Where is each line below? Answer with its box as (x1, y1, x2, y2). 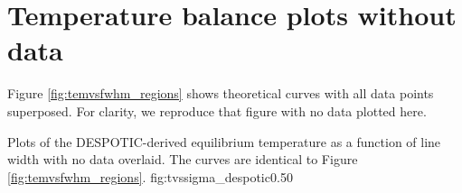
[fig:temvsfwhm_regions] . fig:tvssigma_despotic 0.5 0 (7, 167, 293, 186)
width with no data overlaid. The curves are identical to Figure (7, 150, 358, 169)
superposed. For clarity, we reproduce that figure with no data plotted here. (7, 101, 427, 120)
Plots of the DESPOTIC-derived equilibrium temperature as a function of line (7, 132, 441, 151)
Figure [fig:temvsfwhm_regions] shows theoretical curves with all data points (7, 84, 434, 103)
